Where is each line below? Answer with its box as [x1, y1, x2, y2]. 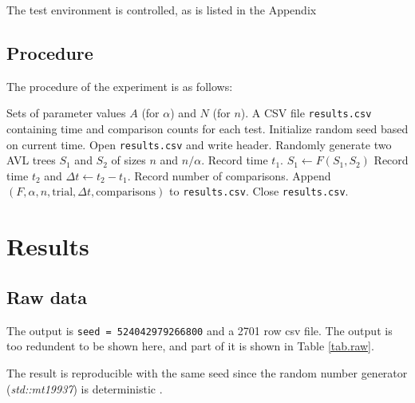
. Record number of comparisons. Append [127, 167, 331, 184]
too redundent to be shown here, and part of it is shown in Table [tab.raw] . [6, 338, 374, 354]
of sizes [111, 152, 146, 168]
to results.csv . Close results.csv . [169, 183, 349, 200]
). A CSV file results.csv [240, 105, 372, 121]
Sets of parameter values [6, 105, 126, 121]
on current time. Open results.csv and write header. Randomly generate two [6, 136, 392, 152]
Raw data [6, 284, 87, 309]
